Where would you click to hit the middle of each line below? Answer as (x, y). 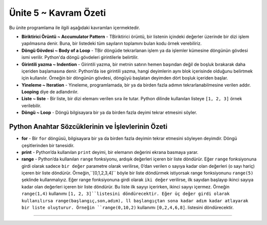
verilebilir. (31, 106)
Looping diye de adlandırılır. (50, 92)
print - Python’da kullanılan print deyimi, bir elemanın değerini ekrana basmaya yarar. (110, 152)
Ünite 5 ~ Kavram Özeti (58, 13)
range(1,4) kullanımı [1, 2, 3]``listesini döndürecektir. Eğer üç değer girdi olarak (126, 194)
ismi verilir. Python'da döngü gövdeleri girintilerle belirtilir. (80, 57)
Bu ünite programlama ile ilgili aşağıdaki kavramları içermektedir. (75, 28)
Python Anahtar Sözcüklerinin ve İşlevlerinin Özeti (88, 127)
